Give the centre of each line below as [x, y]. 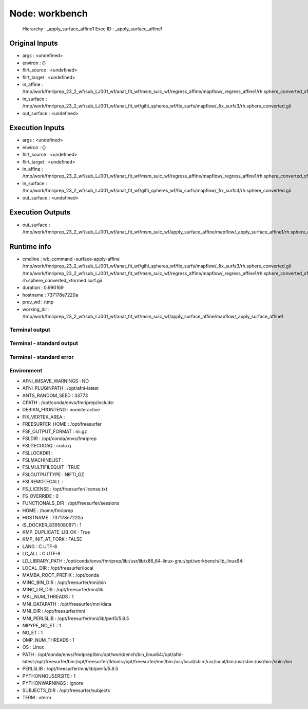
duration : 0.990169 [43, 287]
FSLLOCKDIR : [37, 453]
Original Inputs [34, 43]
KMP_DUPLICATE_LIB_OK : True [56, 532]
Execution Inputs [37, 128]
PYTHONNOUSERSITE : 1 [49, 676]
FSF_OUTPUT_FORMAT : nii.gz [55, 431]
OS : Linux [33, 647]
